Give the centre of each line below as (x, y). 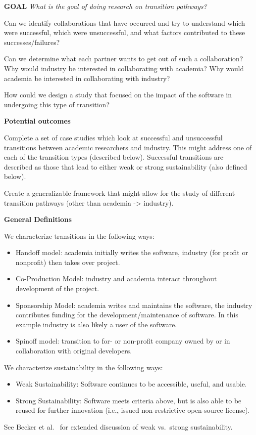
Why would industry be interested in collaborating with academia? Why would (124, 68)
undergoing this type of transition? (57, 104)
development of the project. (57, 288)
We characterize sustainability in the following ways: (83, 367)
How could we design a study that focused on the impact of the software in (118, 95)
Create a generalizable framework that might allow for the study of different (120, 193)
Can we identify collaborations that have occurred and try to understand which (125, 22)
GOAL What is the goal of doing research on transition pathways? (105, 6)
